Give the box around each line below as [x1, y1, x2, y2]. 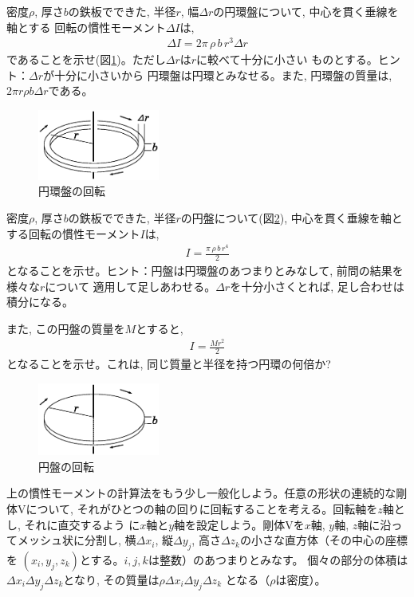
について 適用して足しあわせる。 [45, 277, 216, 294]
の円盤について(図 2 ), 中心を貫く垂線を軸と [180, 210, 403, 226]
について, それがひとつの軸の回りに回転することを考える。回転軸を [26, 500, 378, 516]
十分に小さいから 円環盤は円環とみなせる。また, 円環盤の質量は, [53, 66, 392, 83]
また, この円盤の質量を [6, 320, 125, 336]
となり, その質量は [63, 571, 160, 587]
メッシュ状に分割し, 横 [17, 532, 136, 548]
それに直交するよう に [24, 516, 140, 532]
